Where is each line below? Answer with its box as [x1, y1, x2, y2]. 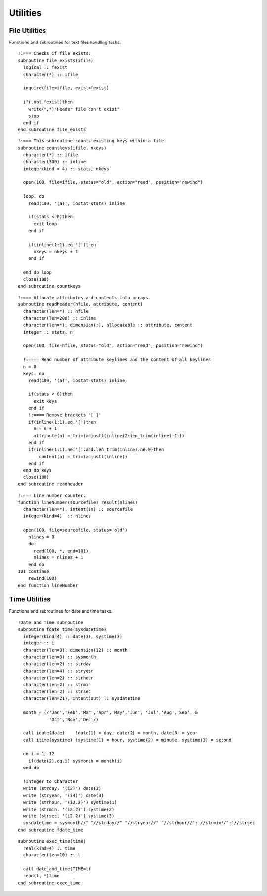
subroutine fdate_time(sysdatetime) [18, 627, 107, 632]
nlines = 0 [28, 534, 55, 540]
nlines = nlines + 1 [33, 555, 84, 560]
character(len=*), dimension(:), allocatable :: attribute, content [23, 322, 193, 328]
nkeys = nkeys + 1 [33, 249, 78, 255]
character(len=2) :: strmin [23, 682, 91, 687]
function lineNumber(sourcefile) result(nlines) [18, 500, 138, 505]
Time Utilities [9, 595, 51, 603]
